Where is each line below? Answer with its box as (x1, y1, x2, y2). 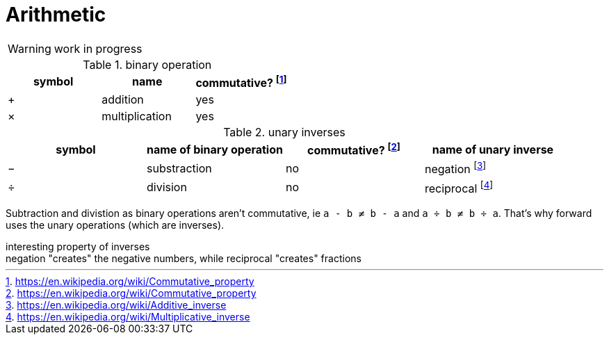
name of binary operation (146, 142, 283, 156)
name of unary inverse (432, 142, 554, 156)
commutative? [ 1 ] (195, 73, 287, 90)
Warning (8, 41, 51, 56)
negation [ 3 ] (424, 160, 487, 177)
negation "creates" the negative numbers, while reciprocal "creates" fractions (6, 252, 362, 265)
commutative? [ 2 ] (307, 141, 400, 158)
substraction (146, 161, 212, 176)
